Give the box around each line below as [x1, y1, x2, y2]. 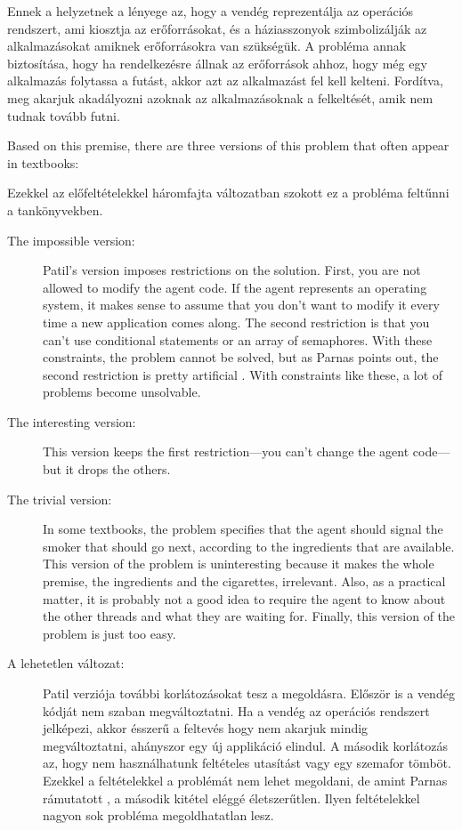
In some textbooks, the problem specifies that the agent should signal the [43, 520, 443, 538]
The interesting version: [7, 412, 136, 431]
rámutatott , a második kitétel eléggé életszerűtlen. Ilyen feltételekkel [43, 788, 420, 807]
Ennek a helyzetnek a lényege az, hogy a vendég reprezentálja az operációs [7, 2, 414, 20]
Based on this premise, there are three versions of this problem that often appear [7, 136, 450, 155]
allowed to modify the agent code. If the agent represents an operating [43, 278, 427, 296]
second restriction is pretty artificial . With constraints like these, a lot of [43, 365, 443, 383]
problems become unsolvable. [43, 383, 201, 401]
